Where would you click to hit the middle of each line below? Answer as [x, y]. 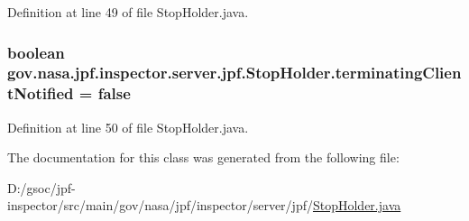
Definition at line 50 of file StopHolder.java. [128, 127]
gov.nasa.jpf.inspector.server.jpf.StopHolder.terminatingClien [234, 73]
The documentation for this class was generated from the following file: [203, 157]
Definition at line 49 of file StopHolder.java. [128, 12]
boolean [36, 52]
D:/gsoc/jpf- [41, 187]
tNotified [41, 93]
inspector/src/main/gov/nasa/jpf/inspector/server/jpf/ [160, 205]
